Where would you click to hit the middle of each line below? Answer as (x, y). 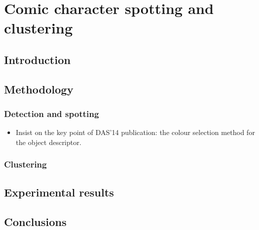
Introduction (37, 59)
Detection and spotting (51, 114)
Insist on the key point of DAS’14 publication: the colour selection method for (135, 132)
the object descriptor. (48, 142)
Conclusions (35, 221)
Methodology (39, 89)
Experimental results (59, 192)
